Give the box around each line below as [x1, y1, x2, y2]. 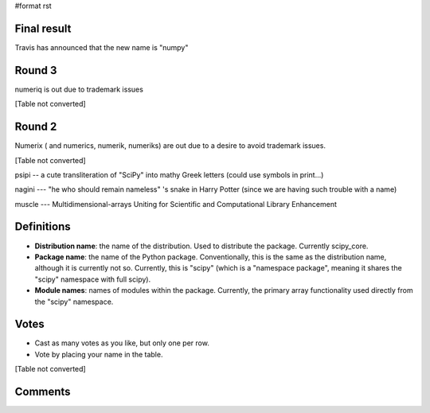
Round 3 [14, 64, 57, 77]
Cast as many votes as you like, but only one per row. [34, 338, 210, 348]
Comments [14, 385, 71, 399]
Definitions [14, 220, 71, 234]
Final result [14, 21, 72, 35]
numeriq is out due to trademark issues [14, 84, 143, 94]
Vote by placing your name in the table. [34, 349, 163, 359]
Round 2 [14, 120, 57, 134]
